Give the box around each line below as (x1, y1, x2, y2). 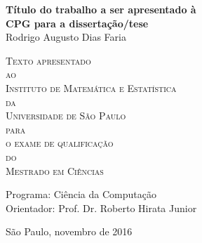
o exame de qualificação (6, 136, 114, 150)
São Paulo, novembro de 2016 (6, 224, 133, 239)
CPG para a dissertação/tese (6, 15, 149, 30)
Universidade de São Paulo (6, 108, 126, 123)
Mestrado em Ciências (6, 163, 104, 178)
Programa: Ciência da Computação (6, 187, 156, 202)
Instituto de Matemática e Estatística (6, 80, 177, 95)
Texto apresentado (6, 53, 91, 67)
